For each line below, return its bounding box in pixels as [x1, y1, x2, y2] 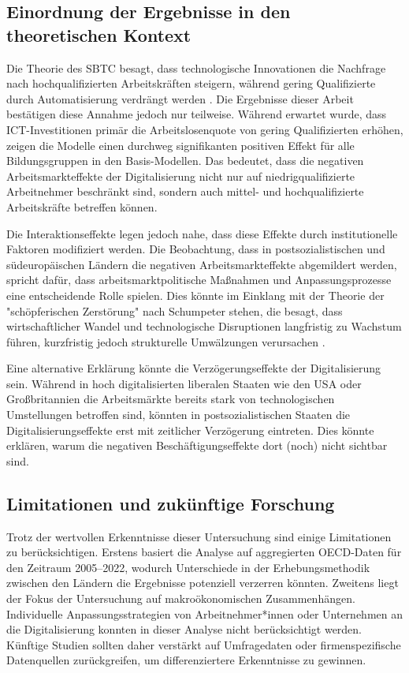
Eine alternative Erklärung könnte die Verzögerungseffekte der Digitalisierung [6, 360, 381, 376]
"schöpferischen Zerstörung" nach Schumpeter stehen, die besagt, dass [6, 302, 343, 319]
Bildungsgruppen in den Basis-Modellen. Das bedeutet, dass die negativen [6, 152, 364, 169]
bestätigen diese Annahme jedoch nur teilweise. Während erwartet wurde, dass [6, 106, 387, 122]
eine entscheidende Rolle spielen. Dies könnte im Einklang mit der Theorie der [6, 286, 385, 303]
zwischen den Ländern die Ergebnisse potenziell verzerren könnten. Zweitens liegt [6, 574, 399, 591]
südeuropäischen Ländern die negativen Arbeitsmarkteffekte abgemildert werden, [6, 256, 397, 272]
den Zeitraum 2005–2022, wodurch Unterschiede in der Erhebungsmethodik [6, 559, 370, 575]
